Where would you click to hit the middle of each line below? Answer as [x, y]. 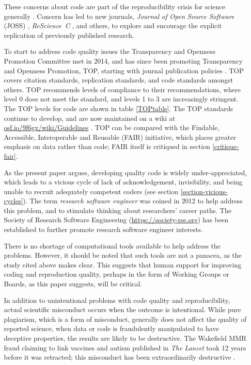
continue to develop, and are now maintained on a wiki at [90, 118]
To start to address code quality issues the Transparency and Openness [110, 51]
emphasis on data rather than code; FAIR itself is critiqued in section [107, 146]
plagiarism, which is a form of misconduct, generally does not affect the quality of [125, 319]
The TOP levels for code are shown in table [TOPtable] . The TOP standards [118, 108]
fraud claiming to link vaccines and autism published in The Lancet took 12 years [125, 347]
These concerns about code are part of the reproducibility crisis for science [115, 6]
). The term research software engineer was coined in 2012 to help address [133, 201]
